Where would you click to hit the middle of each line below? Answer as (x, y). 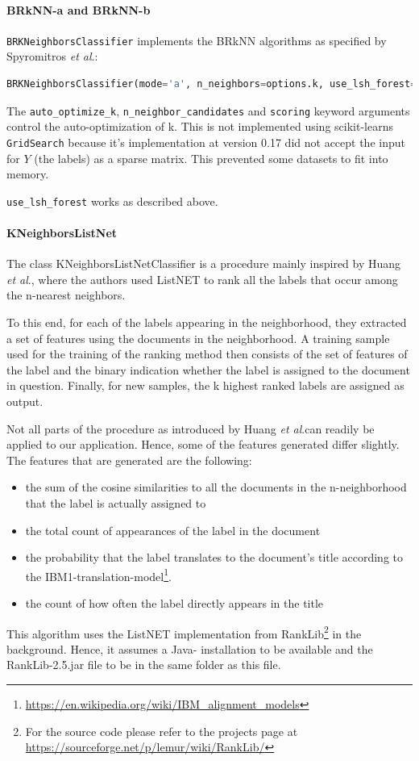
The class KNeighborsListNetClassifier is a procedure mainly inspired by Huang (204, 263)
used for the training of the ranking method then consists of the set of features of (207, 354)
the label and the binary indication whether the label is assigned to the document (208, 369)
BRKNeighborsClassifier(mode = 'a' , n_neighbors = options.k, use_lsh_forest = (212, 84)
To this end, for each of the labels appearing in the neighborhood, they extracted (207, 322)
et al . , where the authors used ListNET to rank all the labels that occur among (202, 279)
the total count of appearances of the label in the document (173, 530)
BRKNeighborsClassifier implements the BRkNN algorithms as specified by (197, 40)
